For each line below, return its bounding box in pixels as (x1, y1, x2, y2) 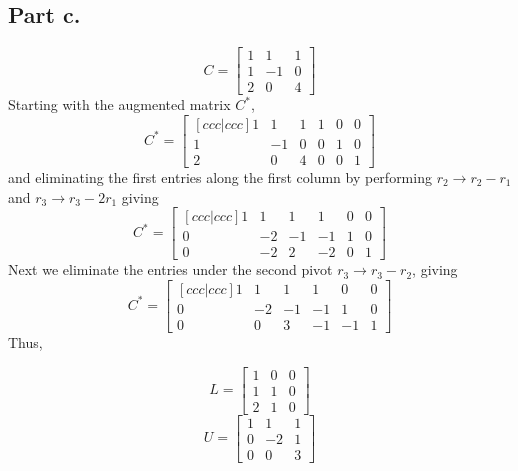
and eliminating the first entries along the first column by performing (8, 166, 432, 187)
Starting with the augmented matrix (8, 94, 231, 115)
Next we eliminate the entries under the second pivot (8, 259, 333, 280)
